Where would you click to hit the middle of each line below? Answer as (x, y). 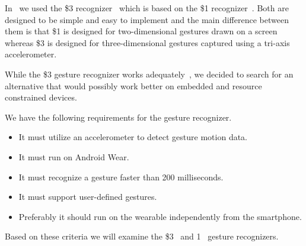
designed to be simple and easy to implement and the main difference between (147, 19)
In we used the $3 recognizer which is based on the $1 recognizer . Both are (147, 8)
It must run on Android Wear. (74, 156)
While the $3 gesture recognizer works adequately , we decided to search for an (149, 74)
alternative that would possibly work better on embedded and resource (133, 85)
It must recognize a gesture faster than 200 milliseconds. (121, 177)
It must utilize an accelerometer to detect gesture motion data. (133, 137)
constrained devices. (41, 97)
